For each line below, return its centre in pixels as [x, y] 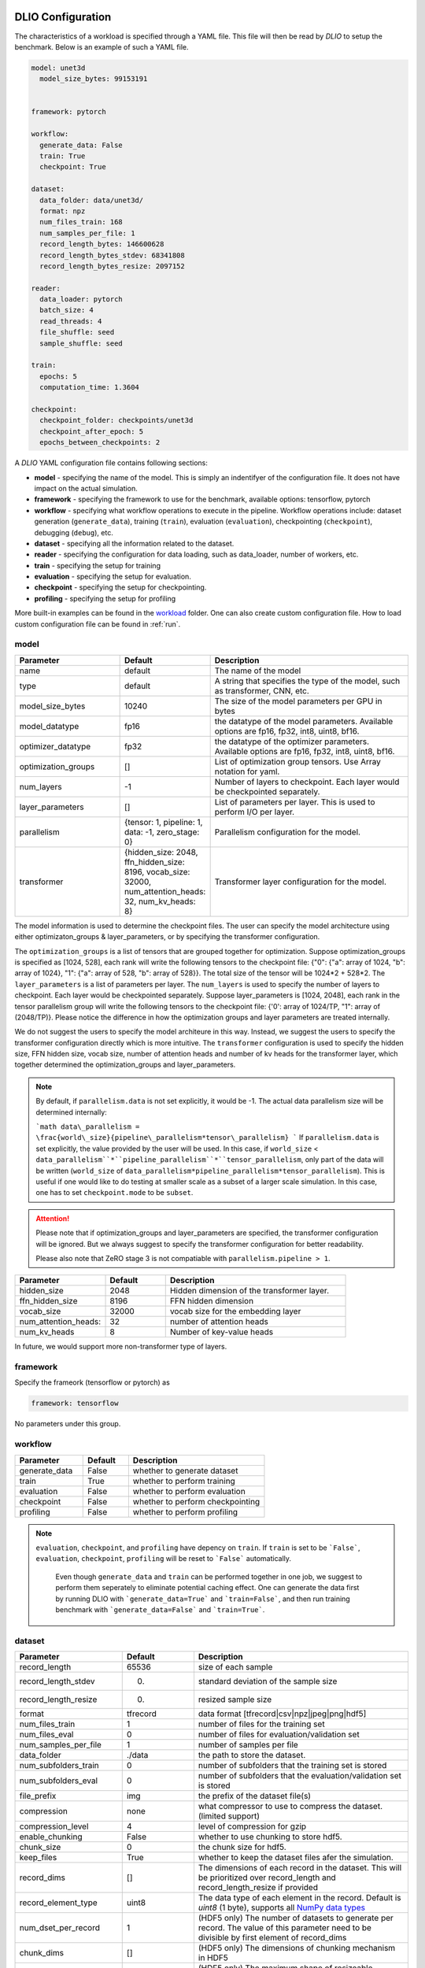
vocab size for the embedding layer [235, 1311]
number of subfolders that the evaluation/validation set [299, 1776]
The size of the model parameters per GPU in [298, 701]
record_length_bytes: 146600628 [102, 244]
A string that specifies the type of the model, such [307, 681]
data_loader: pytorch [81, 300]
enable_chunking [51, 1837]
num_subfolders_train [59, 1766]
